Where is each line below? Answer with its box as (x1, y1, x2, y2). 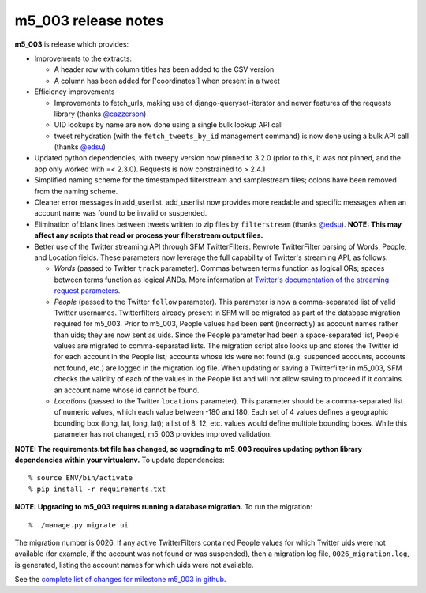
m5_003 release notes (14, 12, 164, 29)
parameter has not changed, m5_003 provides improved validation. (54, 430, 272, 439)
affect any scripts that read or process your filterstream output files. (34, 231, 263, 240)
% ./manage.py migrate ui (28, 520, 129, 529)
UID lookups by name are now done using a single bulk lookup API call (54, 120, 283, 129)
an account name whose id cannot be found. (54, 385, 200, 395)
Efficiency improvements (34, 87, 115, 96)
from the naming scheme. (34, 186, 118, 196)
